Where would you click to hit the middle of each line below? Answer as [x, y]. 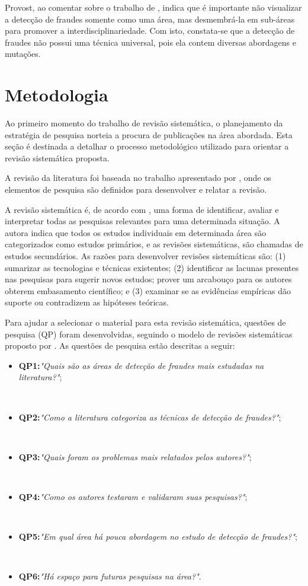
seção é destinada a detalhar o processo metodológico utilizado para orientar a [147, 146]
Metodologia [57, 95]
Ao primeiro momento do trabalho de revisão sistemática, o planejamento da [144, 123]
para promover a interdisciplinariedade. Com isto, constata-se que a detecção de [150, 31]
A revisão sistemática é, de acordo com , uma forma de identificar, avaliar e [142, 209]
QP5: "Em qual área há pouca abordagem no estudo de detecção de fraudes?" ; [158, 536]
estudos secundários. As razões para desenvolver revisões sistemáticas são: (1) [145, 256]
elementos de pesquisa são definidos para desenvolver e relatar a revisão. [136, 190]
